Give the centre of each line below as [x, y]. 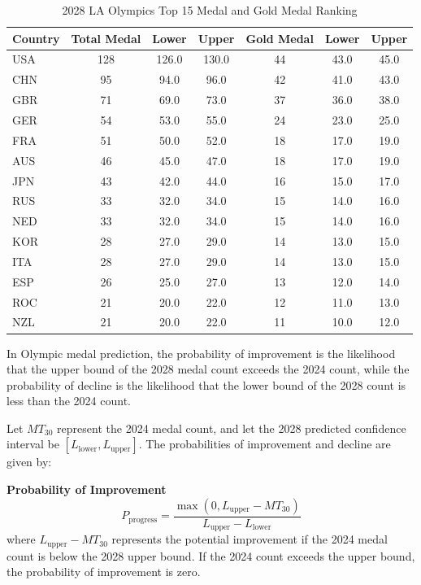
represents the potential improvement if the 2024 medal [250, 539]
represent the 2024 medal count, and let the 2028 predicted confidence [232, 428]
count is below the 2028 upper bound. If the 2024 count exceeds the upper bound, [211, 555]
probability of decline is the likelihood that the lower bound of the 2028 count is [206, 384]
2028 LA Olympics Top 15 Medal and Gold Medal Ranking [210, 10]
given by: [29, 462]
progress [143, 520]
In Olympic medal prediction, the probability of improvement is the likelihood [201, 353]
